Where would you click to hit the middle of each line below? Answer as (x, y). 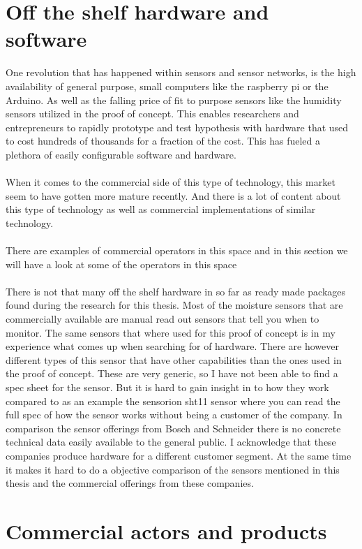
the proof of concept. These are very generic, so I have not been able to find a (172, 373)
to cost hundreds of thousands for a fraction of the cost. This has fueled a (163, 141)
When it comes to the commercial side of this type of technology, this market (171, 182)
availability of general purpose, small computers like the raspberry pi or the (167, 86)
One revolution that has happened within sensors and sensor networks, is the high (181, 72)
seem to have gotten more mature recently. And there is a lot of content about (173, 195)
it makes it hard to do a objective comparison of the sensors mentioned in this (173, 469)
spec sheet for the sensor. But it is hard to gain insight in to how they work (167, 387)
